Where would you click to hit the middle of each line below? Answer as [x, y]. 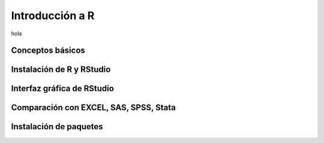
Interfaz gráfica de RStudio [62, 89]
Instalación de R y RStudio [61, 70]
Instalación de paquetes [57, 127]
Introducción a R [53, 16]
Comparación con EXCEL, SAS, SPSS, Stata [94, 108]
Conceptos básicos [48, 51]
